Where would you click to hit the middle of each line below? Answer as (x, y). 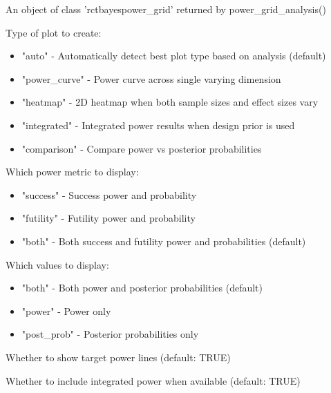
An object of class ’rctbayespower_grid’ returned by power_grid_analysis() (166, 9)
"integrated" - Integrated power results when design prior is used (158, 125)
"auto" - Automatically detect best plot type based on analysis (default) (174, 56)
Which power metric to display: (72, 172)
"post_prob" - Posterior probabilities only (110, 334)
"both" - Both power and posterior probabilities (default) (142, 288)
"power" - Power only (66, 310)
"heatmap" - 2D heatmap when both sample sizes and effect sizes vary (170, 102)
